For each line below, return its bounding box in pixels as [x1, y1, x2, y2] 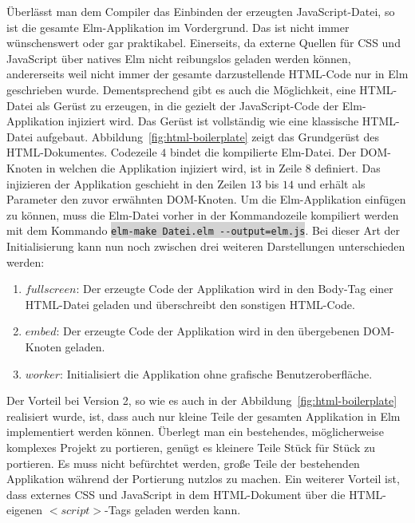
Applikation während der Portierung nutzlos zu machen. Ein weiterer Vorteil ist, [6, 470, 400, 487]
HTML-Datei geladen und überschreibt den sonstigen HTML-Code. [25, 295, 355, 312]
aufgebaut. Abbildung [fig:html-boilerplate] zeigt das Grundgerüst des [36, 128, 379, 145]
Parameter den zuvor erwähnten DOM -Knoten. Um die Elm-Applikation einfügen [6, 191, 406, 208]
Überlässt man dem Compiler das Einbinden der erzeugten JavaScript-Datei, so [6, 3, 395, 19]
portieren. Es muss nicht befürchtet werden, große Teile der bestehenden [6, 454, 360, 471]
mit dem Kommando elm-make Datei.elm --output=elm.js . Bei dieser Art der [6, 222, 401, 239]
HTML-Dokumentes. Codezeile [6, 144, 157, 160]
